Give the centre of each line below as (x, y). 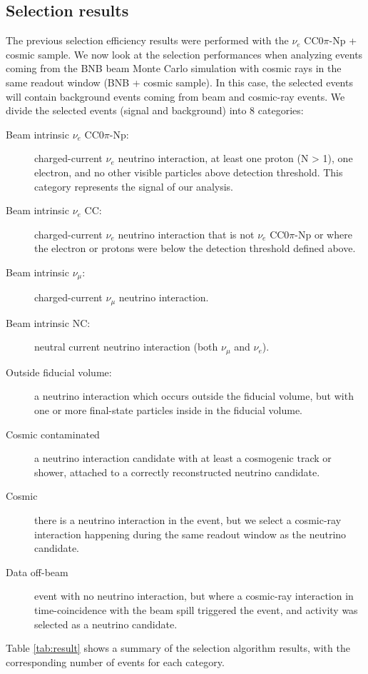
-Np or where (323, 234)
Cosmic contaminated (53, 434)
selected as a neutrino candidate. (106, 624)
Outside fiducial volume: (59, 372)
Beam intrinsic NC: (48, 322)
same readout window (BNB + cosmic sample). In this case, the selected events (179, 82)
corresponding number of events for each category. (115, 662)
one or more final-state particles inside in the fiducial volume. (169, 410)
